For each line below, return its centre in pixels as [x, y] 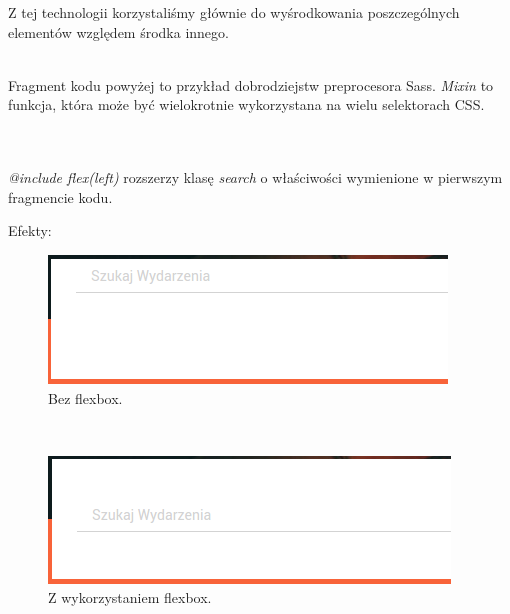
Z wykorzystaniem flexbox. [130, 597]
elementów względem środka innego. [118, 31]
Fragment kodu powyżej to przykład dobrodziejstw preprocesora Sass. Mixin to [251, 84]
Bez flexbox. [85, 397]
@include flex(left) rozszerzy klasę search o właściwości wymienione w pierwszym [255, 177]
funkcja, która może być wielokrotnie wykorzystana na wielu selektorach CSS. [246, 104]
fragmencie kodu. [60, 196]
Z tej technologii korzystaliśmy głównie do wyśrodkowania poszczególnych [234, 12]
